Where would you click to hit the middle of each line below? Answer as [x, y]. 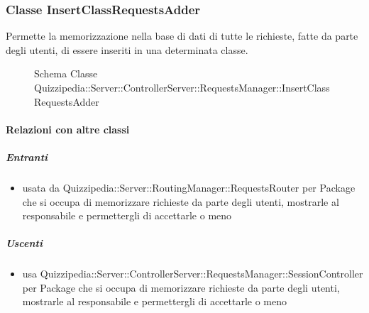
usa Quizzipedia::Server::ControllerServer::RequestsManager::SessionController [193, 274]
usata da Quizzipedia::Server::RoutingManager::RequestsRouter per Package [189, 187]
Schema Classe [66, 73]
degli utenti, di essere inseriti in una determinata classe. [127, 49]
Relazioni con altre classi [68, 129]
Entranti [27, 156]
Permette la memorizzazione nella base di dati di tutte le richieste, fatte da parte [182, 36]
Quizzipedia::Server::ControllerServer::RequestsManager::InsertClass [182, 87]
